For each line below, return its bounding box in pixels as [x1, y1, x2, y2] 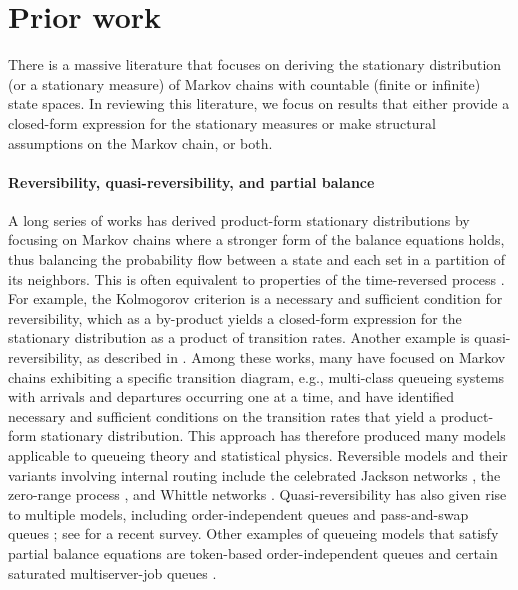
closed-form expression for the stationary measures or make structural [8, 112, 436, 133]
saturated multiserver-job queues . [8, 562, 217, 583]
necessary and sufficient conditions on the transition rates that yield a [8, 405, 436, 426]
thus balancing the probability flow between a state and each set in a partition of [8, 249, 505, 270]
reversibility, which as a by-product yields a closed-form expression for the [8, 307, 462, 328]
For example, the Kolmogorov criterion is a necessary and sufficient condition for [8, 288, 503, 309]
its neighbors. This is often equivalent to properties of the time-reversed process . [8, 268, 505, 289]
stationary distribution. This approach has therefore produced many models [41, 425, 506, 446]
